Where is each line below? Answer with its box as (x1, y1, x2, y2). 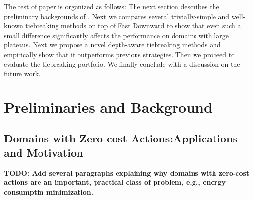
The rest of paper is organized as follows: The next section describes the (4, 1, 219, 11)
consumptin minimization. (4, 186, 94, 197)
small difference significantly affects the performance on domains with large (4, 30, 229, 40)
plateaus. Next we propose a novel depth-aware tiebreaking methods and (4, 40, 221, 50)
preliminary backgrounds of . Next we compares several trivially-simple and (4, 11, 230, 21)
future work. (4, 68, 41, 79)
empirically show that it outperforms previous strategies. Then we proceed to (4, 49, 235, 59)
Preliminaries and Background (4, 97, 213, 117)
